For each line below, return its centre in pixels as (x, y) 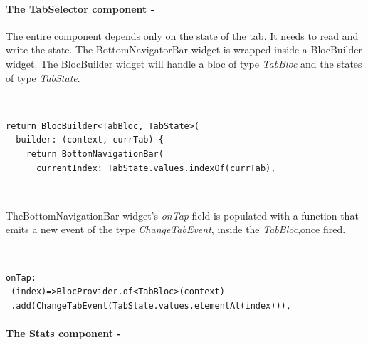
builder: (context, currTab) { (90, 140)
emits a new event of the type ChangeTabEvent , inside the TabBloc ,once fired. (176, 229)
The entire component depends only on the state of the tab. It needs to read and (182, 35)
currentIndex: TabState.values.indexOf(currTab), (156, 168)
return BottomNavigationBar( (95, 154)
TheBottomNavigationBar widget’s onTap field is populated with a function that (182, 215)
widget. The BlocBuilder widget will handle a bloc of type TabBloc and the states (184, 63)
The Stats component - (63, 333)
